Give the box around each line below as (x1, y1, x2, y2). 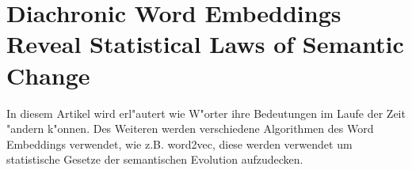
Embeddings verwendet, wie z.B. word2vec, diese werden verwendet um (6, 135, 353, 152)
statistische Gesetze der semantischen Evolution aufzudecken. (6, 151, 303, 168)
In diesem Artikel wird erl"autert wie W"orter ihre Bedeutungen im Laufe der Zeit (6, 104, 406, 121)
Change (6, 59, 90, 91)
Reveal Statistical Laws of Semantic (6, 28, 404, 60)
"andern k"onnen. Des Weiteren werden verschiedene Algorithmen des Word (6, 120, 374, 137)
